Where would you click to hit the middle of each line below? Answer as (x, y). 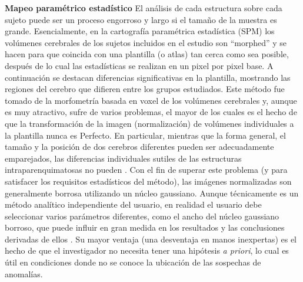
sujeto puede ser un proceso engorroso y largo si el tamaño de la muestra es (141, 19)
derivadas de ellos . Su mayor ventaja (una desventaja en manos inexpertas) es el (151, 239)
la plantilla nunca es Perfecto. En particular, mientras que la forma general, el (145, 135)
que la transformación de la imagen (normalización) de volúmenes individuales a (149, 123)
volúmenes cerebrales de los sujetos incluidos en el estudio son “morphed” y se (146, 42)
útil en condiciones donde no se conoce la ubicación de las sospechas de (133, 262)
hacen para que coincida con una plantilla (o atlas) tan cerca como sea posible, (147, 54)
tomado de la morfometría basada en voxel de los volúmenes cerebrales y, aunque (151, 100)
